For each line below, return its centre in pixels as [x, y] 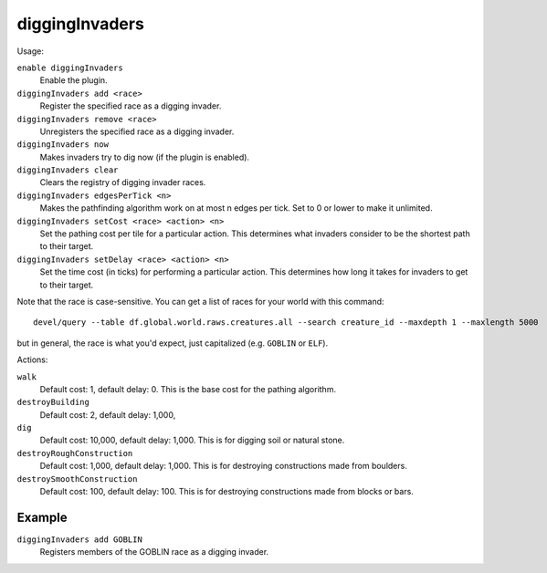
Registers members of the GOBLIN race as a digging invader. [154, 552]
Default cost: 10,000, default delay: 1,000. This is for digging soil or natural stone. [192, 440]
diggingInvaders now [63, 145]
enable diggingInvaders [70, 68]
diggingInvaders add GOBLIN [80, 539]
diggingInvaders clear [68, 170]
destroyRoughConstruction [75, 453]
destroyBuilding [53, 402]
